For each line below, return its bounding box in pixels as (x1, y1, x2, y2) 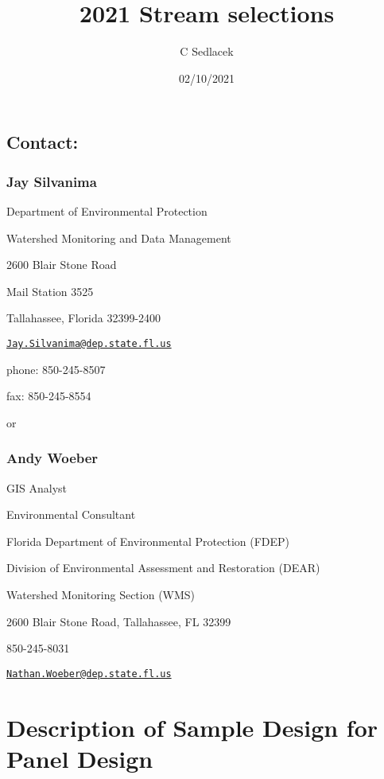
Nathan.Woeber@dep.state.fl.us (6, 668, 172, 680)
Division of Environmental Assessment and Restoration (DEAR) (6, 559, 320, 576)
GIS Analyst (6, 479, 68, 496)
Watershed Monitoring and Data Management (6, 229, 231, 246)
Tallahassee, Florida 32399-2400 (6, 310, 161, 326)
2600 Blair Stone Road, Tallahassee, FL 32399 (6, 613, 231, 629)
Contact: (6, 130, 79, 154)
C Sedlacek (180, 43, 234, 60)
